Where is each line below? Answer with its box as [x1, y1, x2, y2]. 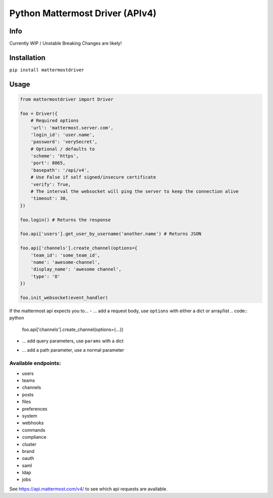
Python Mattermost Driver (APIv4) [9, 8, 157, 19]
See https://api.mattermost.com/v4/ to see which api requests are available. [9, 486, 168, 492]
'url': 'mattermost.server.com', [30, 124, 114, 131]
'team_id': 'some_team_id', [30, 252, 101, 258]
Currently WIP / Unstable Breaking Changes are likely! [9, 40, 122, 47]
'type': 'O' [30, 273, 61, 279]
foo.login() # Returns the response [20, 217, 111, 223]
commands [22, 427, 45, 433]
